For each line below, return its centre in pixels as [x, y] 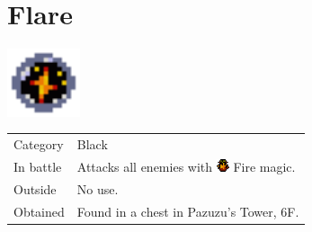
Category [39, 144]
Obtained [39, 211]
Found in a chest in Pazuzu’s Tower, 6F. [188, 211]
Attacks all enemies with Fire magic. [186, 166]
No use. [98, 188]
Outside [35, 188]
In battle [38, 166]
